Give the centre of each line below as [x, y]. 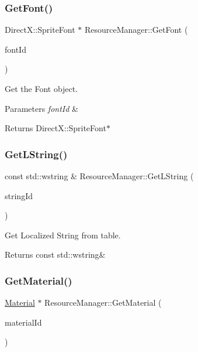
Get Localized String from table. [63, 235]
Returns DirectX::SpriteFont [55, 128]
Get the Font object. [41, 88]
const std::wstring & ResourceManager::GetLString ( [99, 176]
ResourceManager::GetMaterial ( [103, 303]
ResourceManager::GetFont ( [136, 30]
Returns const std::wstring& [55, 254]
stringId [19, 195]
